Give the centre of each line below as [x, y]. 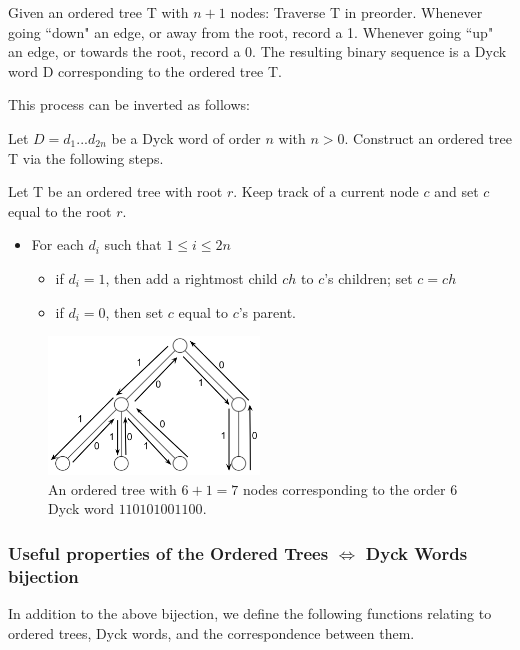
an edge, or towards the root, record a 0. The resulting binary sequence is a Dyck [257, 51]
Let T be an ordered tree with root [115, 191]
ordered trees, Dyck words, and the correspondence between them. [211, 632]
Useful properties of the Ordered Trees [168, 552]
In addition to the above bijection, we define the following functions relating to [250, 613]
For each [57, 244]
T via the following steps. [86, 157]
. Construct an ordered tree [428, 137]
